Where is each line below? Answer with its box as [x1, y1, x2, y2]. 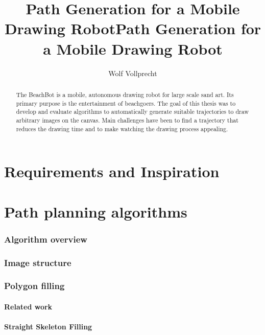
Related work [4, 301, 53, 312]
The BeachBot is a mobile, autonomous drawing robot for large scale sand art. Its [16, 90, 234, 99]
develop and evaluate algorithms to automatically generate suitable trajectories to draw [16, 107, 249, 116]
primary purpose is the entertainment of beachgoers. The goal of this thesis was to [16, 99, 236, 107]
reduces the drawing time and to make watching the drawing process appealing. [16, 124, 228, 133]
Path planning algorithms [4, 201, 187, 222]
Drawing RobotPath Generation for [4, 18, 261, 39]
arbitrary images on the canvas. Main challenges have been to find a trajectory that [16, 115, 238, 124]
